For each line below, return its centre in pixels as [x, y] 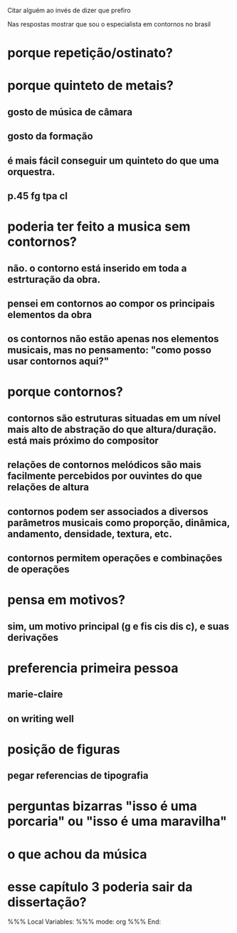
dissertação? [47, 902]
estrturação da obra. [54, 279]
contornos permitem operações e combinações [115, 558]
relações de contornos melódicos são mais [104, 465]
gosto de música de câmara [70, 112]
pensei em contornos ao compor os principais [111, 303]
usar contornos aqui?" [58, 361]
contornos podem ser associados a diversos [108, 511]
